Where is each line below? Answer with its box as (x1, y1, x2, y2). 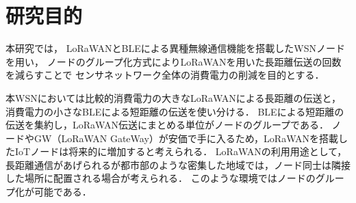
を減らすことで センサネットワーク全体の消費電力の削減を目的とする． (5, 68, 325, 82)
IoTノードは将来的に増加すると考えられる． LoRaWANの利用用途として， (14, 144, 347, 159)
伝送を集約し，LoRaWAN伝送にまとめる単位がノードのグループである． (5, 118, 329, 132)
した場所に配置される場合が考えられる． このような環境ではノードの (5, 171, 316, 185)
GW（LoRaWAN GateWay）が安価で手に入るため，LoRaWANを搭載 (34, 131, 339, 145)
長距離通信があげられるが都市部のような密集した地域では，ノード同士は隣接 (5, 157, 351, 172)
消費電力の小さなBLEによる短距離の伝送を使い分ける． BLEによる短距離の (5, 104, 344, 118)
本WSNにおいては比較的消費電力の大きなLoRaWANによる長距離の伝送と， (5, 90, 341, 105)
